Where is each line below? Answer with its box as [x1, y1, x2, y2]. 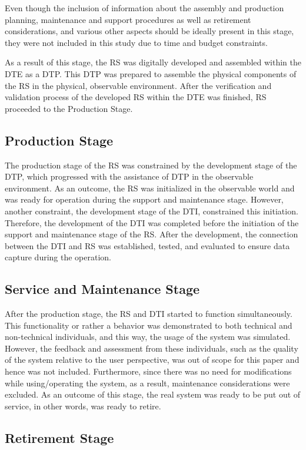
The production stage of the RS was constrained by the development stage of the [5, 158, 297, 171]
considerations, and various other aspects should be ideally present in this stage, [5, 25, 294, 37]
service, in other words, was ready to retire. [5, 399, 161, 412]
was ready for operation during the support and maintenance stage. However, [5, 193, 284, 206]
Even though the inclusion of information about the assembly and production [5, 2, 284, 14]
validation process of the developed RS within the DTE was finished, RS [5, 91, 267, 103]
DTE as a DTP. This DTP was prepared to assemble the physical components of [5, 67, 297, 80]
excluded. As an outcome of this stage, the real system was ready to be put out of [5, 388, 301, 401]
